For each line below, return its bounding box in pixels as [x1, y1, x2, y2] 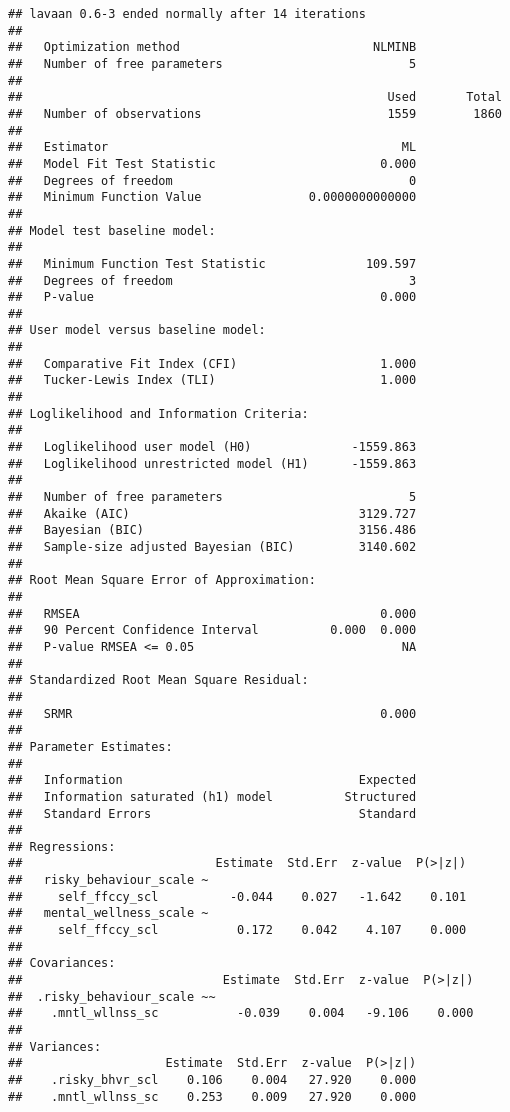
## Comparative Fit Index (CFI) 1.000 [8, 356, 417, 371]
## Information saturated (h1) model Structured [8, 789, 417, 804]
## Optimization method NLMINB [8, 40, 417, 55]
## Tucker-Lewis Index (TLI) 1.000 [8, 373, 417, 388]
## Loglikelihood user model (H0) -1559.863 [8, 440, 417, 455]
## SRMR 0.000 [8, 706, 417, 721]
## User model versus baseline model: [8, 323, 266, 338]
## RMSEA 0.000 [8, 606, 417, 621]
